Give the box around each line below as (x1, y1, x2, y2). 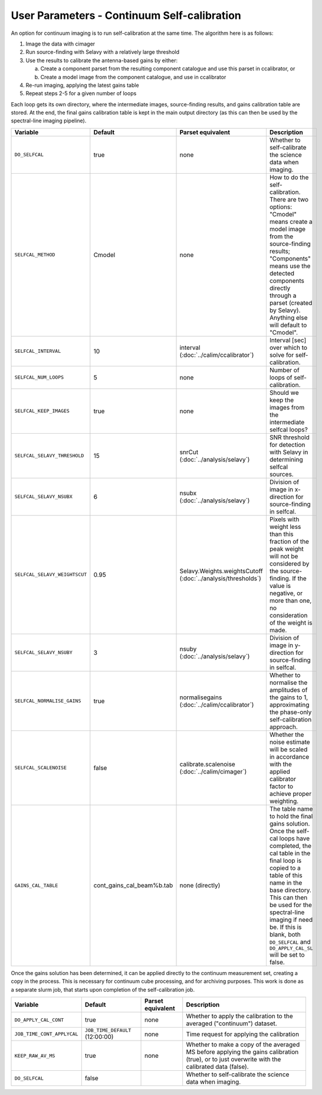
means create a (269, 217, 313, 226)
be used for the (269, 901, 313, 909)
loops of (269, 373, 293, 381)
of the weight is (269, 618, 313, 626)
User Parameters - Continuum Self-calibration (11, 9, 241, 22)
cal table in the (269, 849, 311, 857)
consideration (269, 611, 308, 619)
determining (269, 455, 303, 463)
